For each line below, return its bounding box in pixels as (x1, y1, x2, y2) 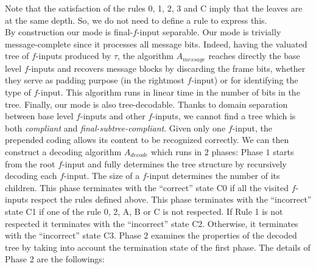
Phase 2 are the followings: (5, 253, 105, 265)
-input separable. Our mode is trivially (136, 26, 281, 38)
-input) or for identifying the (191, 74, 298, 86)
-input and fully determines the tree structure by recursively (62, 157, 287, 170)
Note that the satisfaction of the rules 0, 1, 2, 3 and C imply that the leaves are (5, 2, 303, 14)
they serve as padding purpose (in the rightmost (5, 74, 184, 86)
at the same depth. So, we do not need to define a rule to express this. (5, 13, 267, 26)
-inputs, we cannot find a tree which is (152, 110, 296, 122)
